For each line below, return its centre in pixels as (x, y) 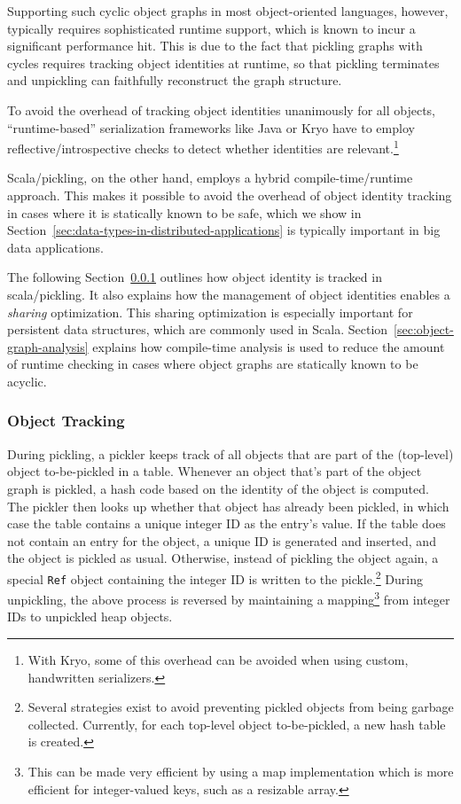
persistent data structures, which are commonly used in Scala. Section (198, 329)
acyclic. (27, 381)
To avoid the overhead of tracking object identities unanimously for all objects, (221, 109)
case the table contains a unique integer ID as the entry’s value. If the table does (227, 523)
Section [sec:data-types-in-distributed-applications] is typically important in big (224, 230)
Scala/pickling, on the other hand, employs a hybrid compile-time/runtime (210, 178)
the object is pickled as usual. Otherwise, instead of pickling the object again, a (223, 558)
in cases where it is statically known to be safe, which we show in (184, 212)
